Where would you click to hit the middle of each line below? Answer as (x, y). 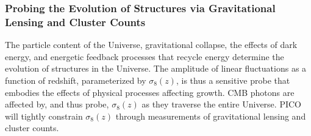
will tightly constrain (44, 116)
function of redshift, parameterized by (76, 80)
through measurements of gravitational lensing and (211, 116)
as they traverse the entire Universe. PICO (221, 104)
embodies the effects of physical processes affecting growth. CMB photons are (150, 92)
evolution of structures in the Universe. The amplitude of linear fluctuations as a (156, 68)
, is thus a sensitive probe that (233, 80)
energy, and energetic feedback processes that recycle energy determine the (145, 56)
